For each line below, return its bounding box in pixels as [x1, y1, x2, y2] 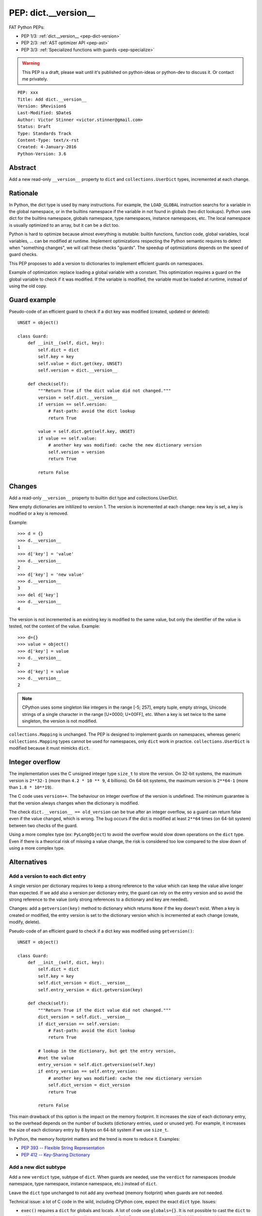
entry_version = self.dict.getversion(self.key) [38, 1062, 156, 1067]
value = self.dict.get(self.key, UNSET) [38, 429, 135, 434]
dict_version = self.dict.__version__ [38, 1014, 131, 1020]
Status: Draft [17, 124, 51, 129]
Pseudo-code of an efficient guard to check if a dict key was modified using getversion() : [9, 928, 194, 934]
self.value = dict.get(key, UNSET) [38, 360, 123, 366]
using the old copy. [9, 283, 48, 289]
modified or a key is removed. [9, 511, 68, 517]
